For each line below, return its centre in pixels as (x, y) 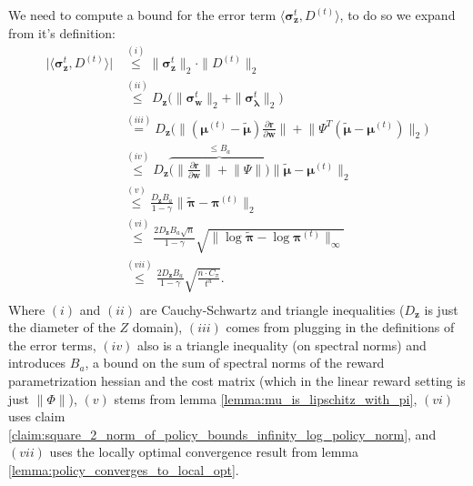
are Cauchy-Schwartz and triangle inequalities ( (272, 309)
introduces (37, 363)
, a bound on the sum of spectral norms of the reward (235, 363)
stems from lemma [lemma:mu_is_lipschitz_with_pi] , (266, 398)
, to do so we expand (398, 15)
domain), (157, 327)
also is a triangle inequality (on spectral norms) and (282, 344)
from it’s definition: (62, 32)
